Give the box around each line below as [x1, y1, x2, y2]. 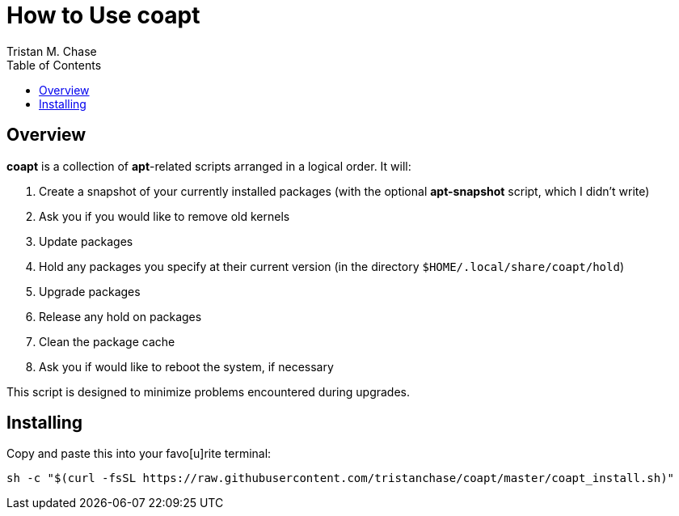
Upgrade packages [39, 284, 141, 298]
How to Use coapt [6, 2, 200, 29]
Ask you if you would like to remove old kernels [39, 209, 290, 223]
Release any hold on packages [39, 309, 202, 324]
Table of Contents [6, 57, 102, 72]
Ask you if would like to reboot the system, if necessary [39, 359, 334, 374]
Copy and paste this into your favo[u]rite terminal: [6, 446, 272, 461]
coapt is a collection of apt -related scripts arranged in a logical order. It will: [6, 159, 411, 173]
